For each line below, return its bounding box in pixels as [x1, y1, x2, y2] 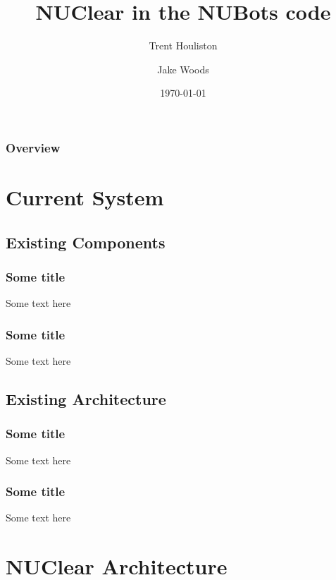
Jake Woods [157, 61, 209, 76]
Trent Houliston [149, 38, 218, 53]
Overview [6, 138, 61, 156]
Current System [6, 183, 164, 212]
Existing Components [6, 231, 166, 253]
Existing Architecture [6, 388, 166, 409]
